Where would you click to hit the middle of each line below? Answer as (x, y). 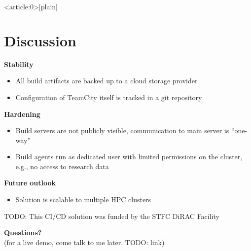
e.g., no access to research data (62, 166)
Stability (19, 64)
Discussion (40, 40)
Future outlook (30, 183)
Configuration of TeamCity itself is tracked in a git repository (109, 97)
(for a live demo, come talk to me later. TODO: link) (84, 242)
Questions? (23, 233)
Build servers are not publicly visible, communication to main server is (122, 130)
